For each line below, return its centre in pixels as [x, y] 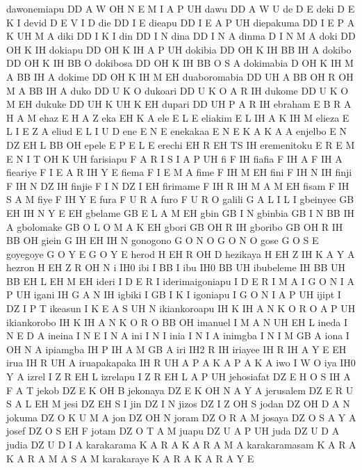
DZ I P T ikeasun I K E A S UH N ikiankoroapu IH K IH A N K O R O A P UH [181, 308]
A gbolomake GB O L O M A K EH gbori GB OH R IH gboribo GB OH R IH [175, 226]
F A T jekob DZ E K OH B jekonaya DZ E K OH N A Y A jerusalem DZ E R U [180, 390]
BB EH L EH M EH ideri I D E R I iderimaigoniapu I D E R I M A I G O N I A [181, 281]
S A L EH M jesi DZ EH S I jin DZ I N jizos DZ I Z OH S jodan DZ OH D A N [178, 404]
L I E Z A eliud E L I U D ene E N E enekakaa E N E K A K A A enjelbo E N [176, 131]
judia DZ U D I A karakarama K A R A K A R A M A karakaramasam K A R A [181, 444]
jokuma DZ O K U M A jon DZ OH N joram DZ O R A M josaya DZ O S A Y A [181, 417]
